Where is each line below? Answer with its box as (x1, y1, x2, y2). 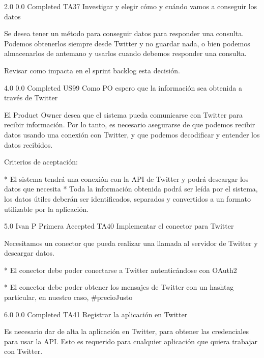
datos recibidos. (4, 139, 53, 150)
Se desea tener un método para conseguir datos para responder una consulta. (4, 28, 244, 39)
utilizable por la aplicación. (4, 203, 89, 214)
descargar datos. (4, 247, 55, 258)
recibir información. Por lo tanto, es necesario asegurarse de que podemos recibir (4, 119, 255, 130)
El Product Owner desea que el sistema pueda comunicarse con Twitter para (4, 109, 243, 120)
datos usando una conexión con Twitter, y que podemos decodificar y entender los (4, 129, 260, 140)
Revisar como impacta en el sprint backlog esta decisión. (4, 65, 180, 75)
